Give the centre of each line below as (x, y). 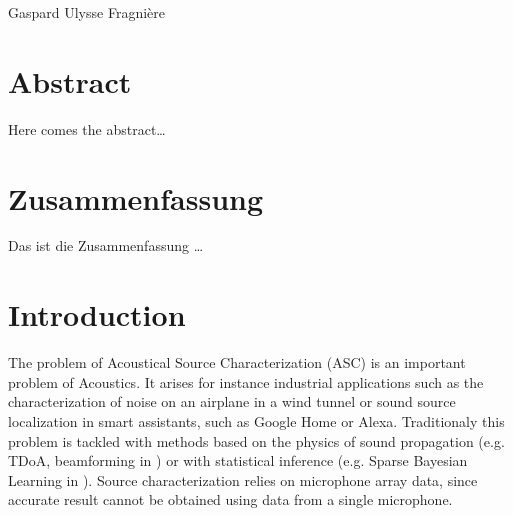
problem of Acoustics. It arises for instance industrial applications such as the (246, 381)
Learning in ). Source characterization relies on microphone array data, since (243, 479)
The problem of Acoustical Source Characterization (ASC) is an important (237, 362)
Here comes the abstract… (87, 128)
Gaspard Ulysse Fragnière (86, 12)
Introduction (97, 314)
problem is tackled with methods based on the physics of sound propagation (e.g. (256, 440)
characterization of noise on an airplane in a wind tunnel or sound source (232, 401)
